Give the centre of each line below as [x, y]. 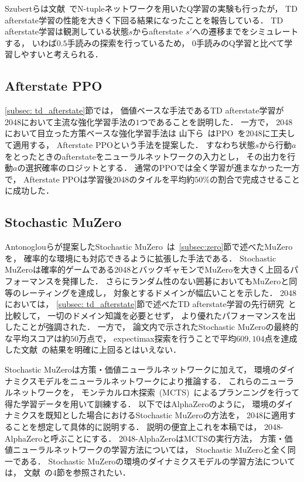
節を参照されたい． [93, 472]
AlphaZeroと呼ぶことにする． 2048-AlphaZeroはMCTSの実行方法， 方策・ [145, 438]
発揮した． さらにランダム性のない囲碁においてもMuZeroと [175, 280]
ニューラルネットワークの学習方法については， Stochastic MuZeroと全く [150, 450]
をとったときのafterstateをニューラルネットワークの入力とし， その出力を [146, 156]
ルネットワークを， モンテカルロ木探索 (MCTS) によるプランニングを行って [152, 392]
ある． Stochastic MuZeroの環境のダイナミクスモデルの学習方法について [158, 461]
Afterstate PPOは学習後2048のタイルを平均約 [109, 179]
